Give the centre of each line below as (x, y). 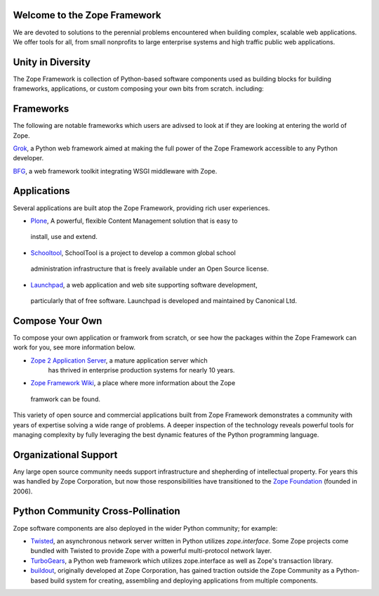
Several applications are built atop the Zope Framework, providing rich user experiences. (141, 208)
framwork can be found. (66, 399)
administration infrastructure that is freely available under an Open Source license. (150, 269)
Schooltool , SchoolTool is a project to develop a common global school (133, 252)
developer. (28, 158)
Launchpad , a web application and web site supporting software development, (144, 285)
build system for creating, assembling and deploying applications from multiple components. (184, 581)
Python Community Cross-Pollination (97, 511)
